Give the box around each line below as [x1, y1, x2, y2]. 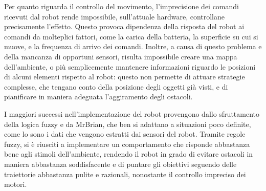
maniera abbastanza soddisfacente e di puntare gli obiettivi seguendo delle [4, 158, 237, 169]
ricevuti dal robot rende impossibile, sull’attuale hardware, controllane [4, 11, 225, 22]
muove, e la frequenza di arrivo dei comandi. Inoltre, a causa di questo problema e [4, 41, 262, 52]
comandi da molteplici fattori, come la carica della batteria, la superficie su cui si [4, 31, 258, 41]
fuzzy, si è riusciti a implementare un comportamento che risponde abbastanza [4, 138, 250, 149]
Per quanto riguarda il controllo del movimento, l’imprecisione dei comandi [4, 1, 239, 11]
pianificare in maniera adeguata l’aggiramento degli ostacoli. [4, 91, 193, 102]
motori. [4, 179, 27, 189]
